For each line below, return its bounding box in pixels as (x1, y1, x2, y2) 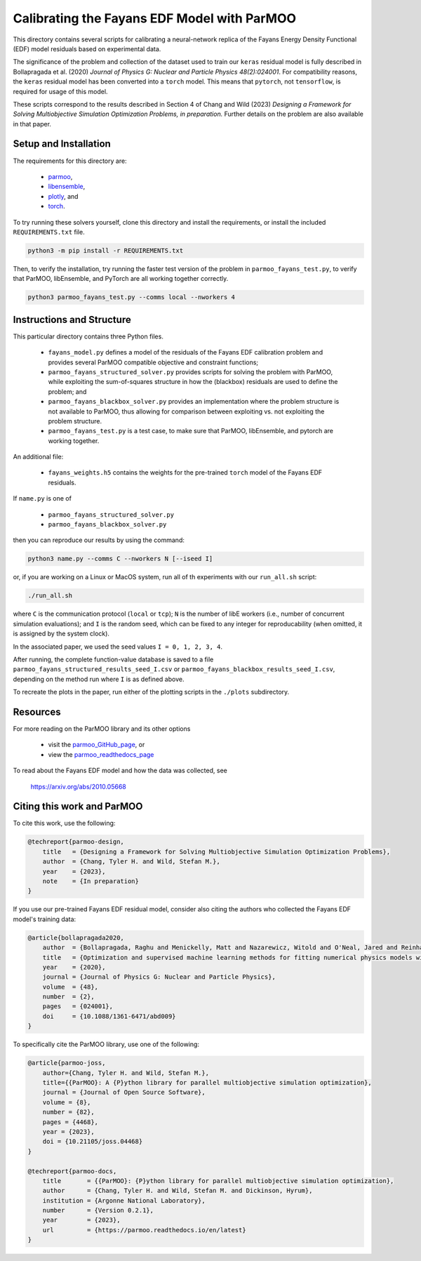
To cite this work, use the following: (13, 819, 116, 828)
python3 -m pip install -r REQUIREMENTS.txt (27, 246, 184, 254)
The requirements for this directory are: (13, 157, 127, 165)
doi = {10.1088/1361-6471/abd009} (42, 1012, 176, 1020)
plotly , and (48, 192, 79, 200)
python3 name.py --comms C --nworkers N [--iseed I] (27, 555, 213, 563)
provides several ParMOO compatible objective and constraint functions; (48, 358, 259, 367)
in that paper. (13, 119, 52, 128)
